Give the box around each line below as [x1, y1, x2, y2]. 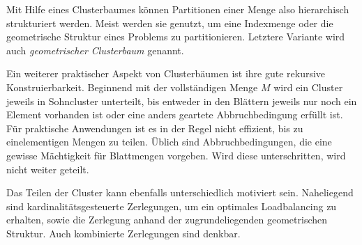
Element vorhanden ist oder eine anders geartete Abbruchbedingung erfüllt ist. [6, 107, 343, 122]
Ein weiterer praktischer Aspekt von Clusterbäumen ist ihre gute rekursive [6, 66, 326, 81]
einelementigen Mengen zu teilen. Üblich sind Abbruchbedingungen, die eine [6, 134, 332, 149]
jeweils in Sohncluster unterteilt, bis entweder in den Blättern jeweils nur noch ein [6, 93, 357, 108]
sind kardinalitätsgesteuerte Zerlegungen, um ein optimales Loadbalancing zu [6, 198, 337, 213]
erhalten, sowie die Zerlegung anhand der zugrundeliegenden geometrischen [6, 212, 328, 227]
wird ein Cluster [273, 79, 343, 94]
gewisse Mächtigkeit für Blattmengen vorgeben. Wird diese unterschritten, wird [6, 148, 346, 162]
